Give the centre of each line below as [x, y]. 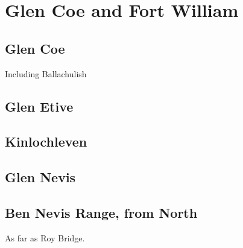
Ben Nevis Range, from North [101, 212]
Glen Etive [39, 106]
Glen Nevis [40, 177]
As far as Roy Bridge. [45, 237]
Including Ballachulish [46, 73]
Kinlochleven [46, 141]
